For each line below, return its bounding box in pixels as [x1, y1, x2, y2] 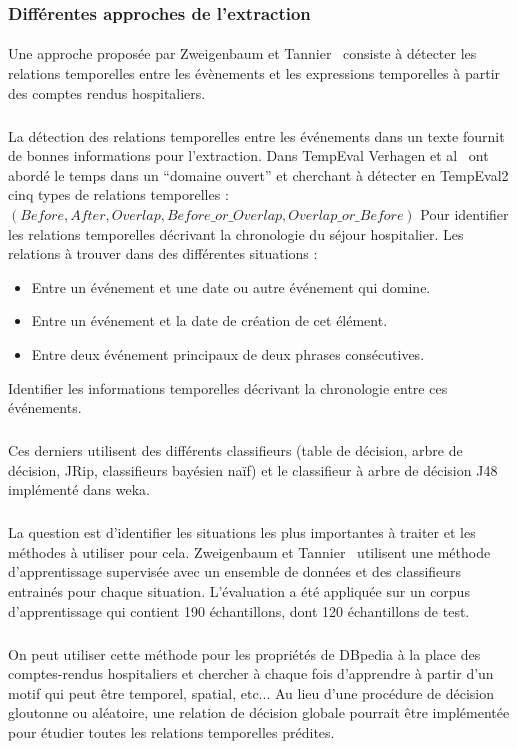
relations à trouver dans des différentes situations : [8, 243, 318, 264]
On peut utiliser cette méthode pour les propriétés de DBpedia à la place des [8, 643, 481, 664]
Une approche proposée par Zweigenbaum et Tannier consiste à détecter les [8, 43, 477, 64]
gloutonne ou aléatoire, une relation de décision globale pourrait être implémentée [8, 702, 510, 723]
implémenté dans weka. [8, 479, 151, 500]
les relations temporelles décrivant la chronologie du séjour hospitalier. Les [8, 223, 464, 244]
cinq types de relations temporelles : [8, 184, 229, 205]
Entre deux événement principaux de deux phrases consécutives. [31, 343, 425, 364]
